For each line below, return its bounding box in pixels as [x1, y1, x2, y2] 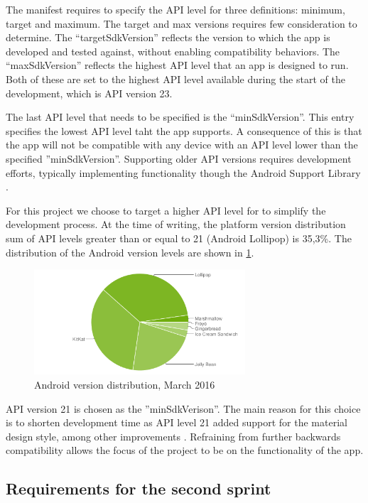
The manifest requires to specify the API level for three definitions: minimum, [6, 2, 345, 16]
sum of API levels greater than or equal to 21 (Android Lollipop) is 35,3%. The [6, 230, 352, 245]
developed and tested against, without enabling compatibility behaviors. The [6, 43, 340, 58]
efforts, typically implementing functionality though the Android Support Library [6, 165, 361, 180]
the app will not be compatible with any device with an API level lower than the [6, 137, 358, 152]
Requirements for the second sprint [6, 477, 271, 499]
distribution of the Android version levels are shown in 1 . [6, 244, 254, 259]
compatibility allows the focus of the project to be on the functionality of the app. [6, 443, 364, 458]
